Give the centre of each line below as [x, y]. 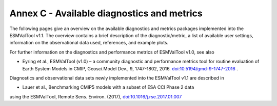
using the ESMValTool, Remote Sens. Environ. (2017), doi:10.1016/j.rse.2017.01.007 [96, 96]
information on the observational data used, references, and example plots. [89, 43]
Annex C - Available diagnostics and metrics [106, 13]
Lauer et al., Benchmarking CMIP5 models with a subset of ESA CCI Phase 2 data [108, 87]
